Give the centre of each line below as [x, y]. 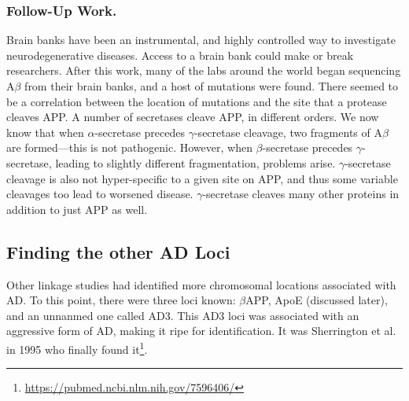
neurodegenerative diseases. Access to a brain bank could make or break [180, 55]
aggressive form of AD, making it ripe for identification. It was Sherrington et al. [201, 331]
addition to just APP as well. [77, 209]
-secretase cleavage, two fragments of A [288, 132]
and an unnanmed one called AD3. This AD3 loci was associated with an [183, 315]
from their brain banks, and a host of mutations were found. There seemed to [212, 86]
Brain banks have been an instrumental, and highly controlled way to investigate [201, 40]
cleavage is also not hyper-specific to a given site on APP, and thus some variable [202, 178]
